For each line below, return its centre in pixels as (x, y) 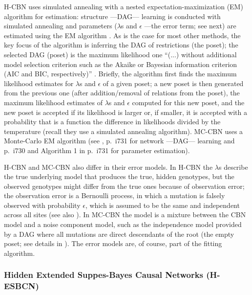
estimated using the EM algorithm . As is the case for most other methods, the (122, 35)
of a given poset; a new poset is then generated (173, 83)
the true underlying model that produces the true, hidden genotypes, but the (119, 176)
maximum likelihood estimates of (53, 102)
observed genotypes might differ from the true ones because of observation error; (124, 186)
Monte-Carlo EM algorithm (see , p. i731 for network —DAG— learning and (119, 141)
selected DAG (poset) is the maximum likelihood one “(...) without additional (120, 54)
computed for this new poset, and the (188, 102)
